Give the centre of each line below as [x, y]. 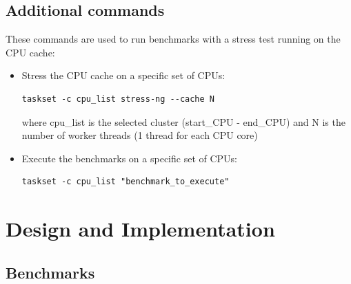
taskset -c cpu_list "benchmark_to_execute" [126, 182]
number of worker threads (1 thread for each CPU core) [140, 135]
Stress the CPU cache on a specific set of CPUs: [123, 75]
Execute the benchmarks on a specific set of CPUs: [129, 158]
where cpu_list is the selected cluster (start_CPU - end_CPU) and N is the [183, 121]
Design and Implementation [140, 229]
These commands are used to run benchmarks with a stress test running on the [173, 39]
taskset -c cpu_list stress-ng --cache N [118, 99]
